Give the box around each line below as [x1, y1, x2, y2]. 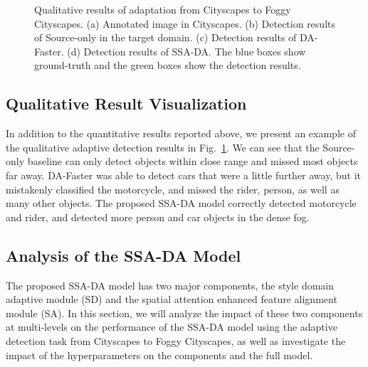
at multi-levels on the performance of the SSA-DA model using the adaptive [6, 319, 337, 334]
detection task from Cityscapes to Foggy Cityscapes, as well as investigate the [6, 333, 346, 348]
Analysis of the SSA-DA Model [6, 244, 241, 266]
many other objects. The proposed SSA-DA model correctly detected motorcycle [6, 196, 357, 211]
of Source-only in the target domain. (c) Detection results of [34, 30, 297, 45]
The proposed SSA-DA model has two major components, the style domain [6, 277, 335, 292]
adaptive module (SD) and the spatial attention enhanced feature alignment [6, 292, 337, 307]
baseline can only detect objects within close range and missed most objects [27, 154, 358, 169]
